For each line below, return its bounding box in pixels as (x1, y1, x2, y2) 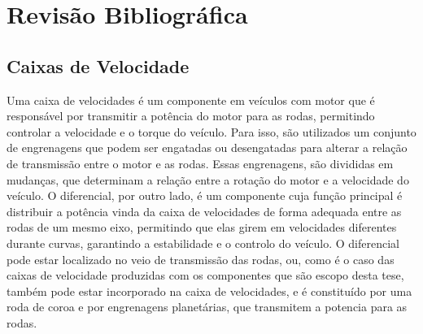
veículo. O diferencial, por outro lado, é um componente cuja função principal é (7, 187, 403, 204)
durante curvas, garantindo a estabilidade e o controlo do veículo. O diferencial (7, 234, 399, 251)
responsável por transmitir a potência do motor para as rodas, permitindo (7, 107, 375, 124)
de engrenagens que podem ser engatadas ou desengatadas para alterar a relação (7, 139, 408, 156)
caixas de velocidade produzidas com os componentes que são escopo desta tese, (7, 267, 404, 284)
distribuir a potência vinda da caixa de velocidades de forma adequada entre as (7, 202, 402, 219)
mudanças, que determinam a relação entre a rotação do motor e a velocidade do (7, 171, 409, 188)
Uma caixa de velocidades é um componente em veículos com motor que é (7, 91, 375, 108)
